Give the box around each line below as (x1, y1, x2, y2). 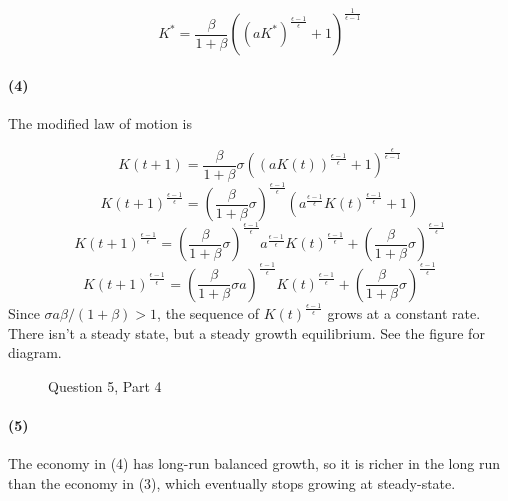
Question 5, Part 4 (48, 375, 162, 396)
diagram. (8, 342, 62, 363)
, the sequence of (157, 303, 260, 324)
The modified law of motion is (8, 113, 193, 134)
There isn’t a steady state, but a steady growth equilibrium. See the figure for (8, 322, 485, 343)
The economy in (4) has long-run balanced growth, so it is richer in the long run (8, 453, 500, 474)
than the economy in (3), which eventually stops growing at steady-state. (8, 472, 456, 493)
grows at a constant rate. (327, 303, 481, 324)
